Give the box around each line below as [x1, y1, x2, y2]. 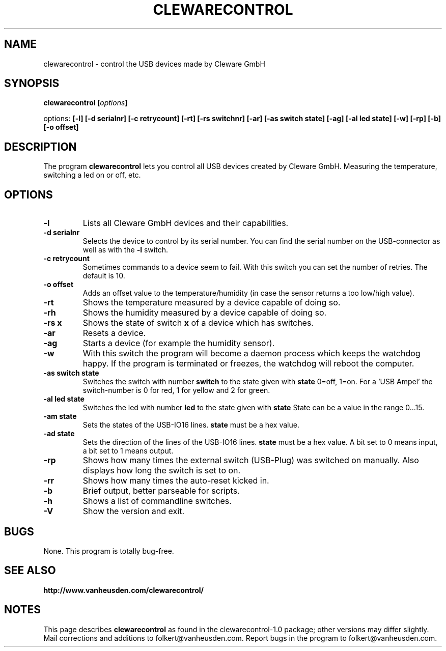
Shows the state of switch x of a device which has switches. [82, 318, 314, 328]
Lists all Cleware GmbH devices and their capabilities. [82, 218, 289, 229]
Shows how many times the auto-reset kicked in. [82, 475, 269, 486]
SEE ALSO [4, 564, 56, 577]
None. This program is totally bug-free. [43, 546, 174, 555]
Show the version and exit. [82, 506, 184, 517]
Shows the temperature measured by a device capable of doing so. [82, 297, 341, 308]
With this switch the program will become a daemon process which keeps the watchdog [82, 348, 421, 359]
